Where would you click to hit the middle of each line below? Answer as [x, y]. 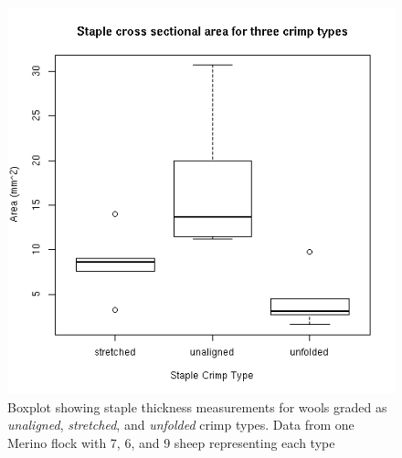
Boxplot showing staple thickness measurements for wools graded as [197, 406]
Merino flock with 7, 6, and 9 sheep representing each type [171, 442]
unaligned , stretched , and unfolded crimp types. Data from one [181, 425]
